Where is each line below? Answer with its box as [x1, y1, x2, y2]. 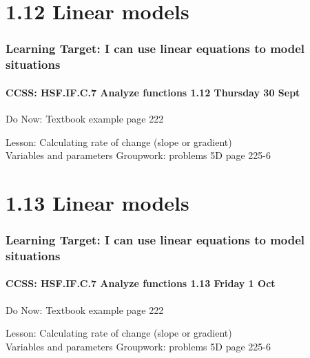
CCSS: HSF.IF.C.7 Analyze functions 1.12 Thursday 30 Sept [6, 85, 300, 99]
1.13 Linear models [6, 188, 189, 216]
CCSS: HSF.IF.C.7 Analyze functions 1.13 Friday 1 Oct [6, 276, 276, 291]
